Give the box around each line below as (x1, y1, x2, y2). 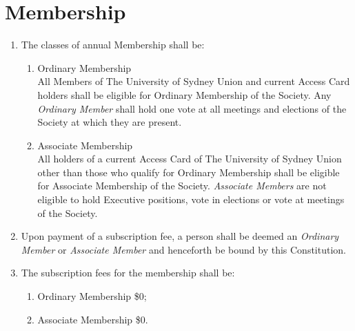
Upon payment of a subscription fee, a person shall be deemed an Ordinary (21, 229, 339, 243)
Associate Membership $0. (37, 312, 148, 326)
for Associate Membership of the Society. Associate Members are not (37, 178, 327, 193)
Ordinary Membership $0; (37, 289, 147, 303)
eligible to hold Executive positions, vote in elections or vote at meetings (37, 192, 345, 207)
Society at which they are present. (37, 115, 182, 129)
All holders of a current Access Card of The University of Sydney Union (37, 151, 342, 166)
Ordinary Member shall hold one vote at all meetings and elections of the (37, 101, 347, 115)
